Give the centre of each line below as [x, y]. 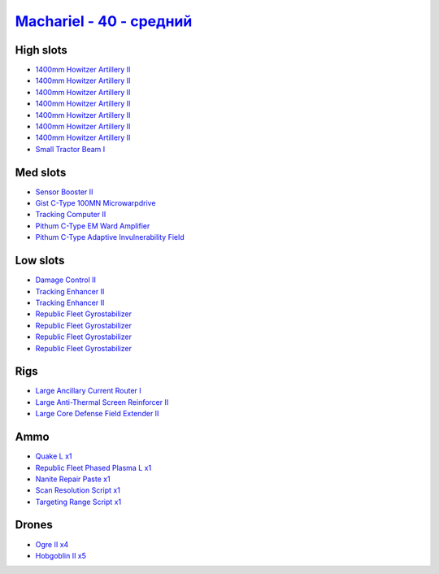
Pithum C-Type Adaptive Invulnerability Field [110, 237]
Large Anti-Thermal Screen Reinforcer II [102, 402]
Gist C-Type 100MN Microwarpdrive [96, 203]
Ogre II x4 [52, 544]
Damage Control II [66, 280]
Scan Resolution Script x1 [78, 490]
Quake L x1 [54, 456]
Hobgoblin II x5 [61, 555]
